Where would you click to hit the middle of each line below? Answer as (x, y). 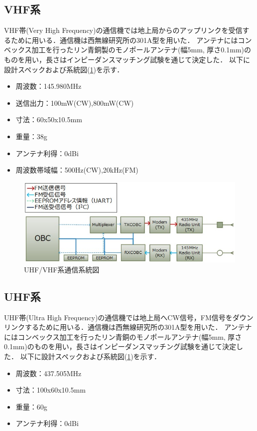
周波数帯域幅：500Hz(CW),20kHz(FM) (77, 170)
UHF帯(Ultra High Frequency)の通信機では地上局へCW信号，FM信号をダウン (129, 317)
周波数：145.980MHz (49, 86)
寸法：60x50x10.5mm (49, 119)
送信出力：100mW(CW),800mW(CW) (75, 103)
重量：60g (31, 406)
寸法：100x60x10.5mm (51, 390)
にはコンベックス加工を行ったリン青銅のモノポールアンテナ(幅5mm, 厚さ (123, 336)
